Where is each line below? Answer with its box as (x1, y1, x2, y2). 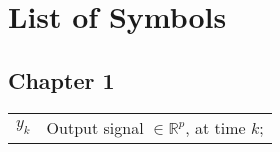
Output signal (46, 115, 144, 139)
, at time (185, 115, 246, 139)
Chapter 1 (8, 64, 115, 95)
